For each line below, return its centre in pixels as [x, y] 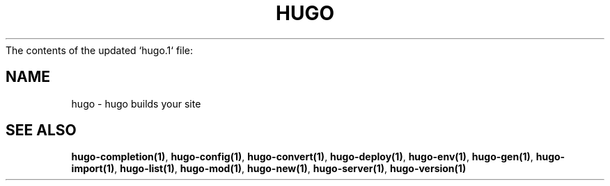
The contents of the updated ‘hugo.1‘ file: [100, 50]
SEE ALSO [41, 130]
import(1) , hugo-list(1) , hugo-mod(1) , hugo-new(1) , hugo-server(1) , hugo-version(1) [269, 169]
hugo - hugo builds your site [136, 103]
